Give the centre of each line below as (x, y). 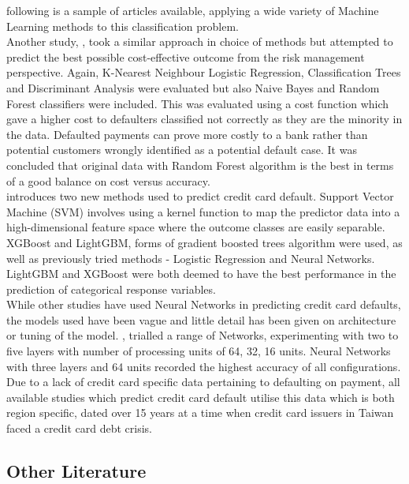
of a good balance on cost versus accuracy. (108, 180)
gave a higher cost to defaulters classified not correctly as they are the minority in (204, 119)
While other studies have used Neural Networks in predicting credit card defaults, (204, 304)
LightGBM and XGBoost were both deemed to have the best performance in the (201, 274)
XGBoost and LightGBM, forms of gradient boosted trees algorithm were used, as (204, 242)
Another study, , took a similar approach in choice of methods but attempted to (200, 41)
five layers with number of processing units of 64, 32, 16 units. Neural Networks (199, 351)
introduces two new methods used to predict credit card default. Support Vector (200, 196)
